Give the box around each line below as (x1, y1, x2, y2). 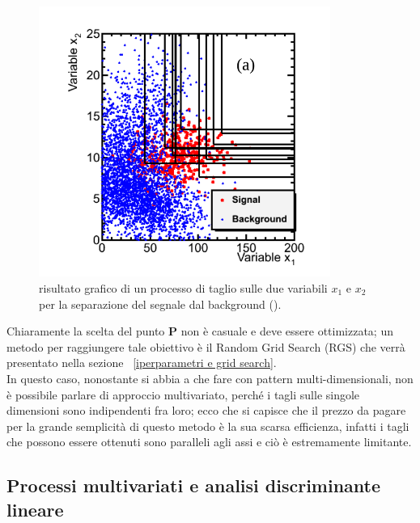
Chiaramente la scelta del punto (6, 323, 165, 340)
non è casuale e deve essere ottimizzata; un (180, 323, 393, 340)
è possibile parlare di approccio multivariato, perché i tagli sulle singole (6, 386, 360, 403)
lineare (6, 496, 64, 521)
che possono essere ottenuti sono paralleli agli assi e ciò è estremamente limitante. (6, 433, 412, 450)
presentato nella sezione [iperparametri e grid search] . (6, 354, 277, 371)
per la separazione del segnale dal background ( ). (39, 295, 282, 312)
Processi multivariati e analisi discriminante (6, 473, 381, 498)
